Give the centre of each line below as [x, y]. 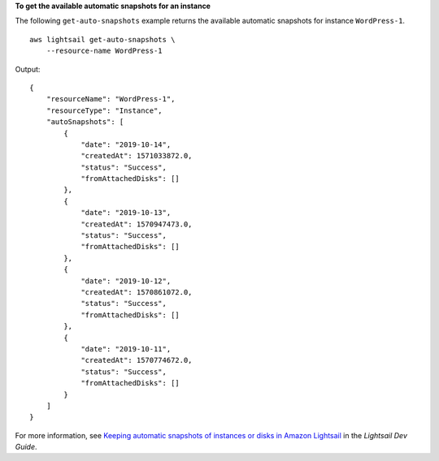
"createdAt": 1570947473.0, [137, 224]
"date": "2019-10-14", [126, 144]
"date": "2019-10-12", [126, 281]
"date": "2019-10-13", [126, 213]
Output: [28, 69]
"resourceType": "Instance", [104, 110]
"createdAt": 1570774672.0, [137, 360]
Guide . [26, 447]
